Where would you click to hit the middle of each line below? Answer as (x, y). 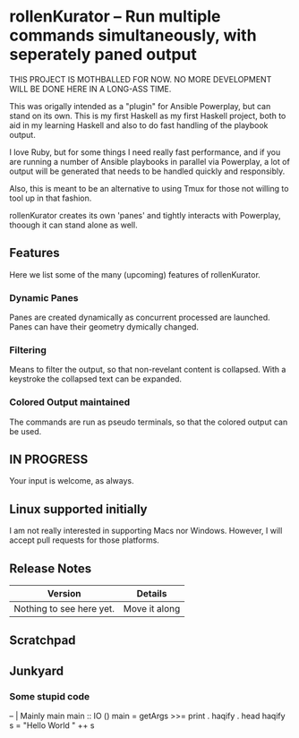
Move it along (152, 609)
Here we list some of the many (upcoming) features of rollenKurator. (135, 274)
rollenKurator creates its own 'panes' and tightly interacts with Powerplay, (145, 215)
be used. (26, 431)
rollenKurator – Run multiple (115, 17)
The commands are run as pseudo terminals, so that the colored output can (149, 422)
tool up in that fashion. (51, 198)
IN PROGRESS (49, 460)
